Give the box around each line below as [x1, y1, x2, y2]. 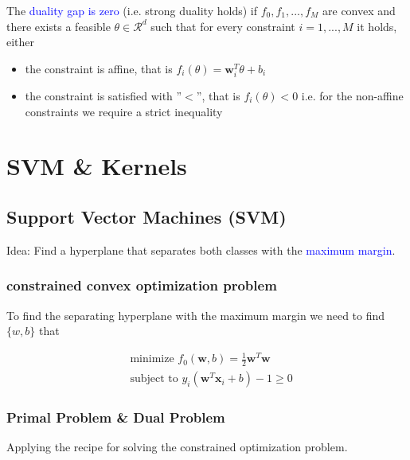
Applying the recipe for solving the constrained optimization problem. [6, 439, 348, 455]
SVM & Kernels [6, 150, 187, 182]
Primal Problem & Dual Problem [6, 407, 225, 427]
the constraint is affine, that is [25, 60, 173, 76]
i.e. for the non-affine [301, 87, 404, 103]
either [6, 33, 35, 50]
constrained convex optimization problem [6, 275, 277, 295]
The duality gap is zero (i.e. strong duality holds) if [6, 2, 257, 18]
